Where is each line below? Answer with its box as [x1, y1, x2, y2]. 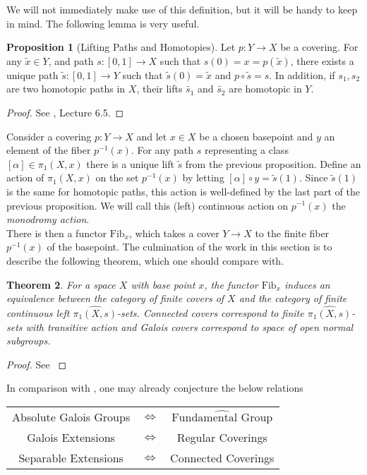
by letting [182, 170, 224, 185]
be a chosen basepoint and [199, 128, 313, 143]
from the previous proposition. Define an [185, 156, 361, 171]
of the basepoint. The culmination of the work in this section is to [47, 239, 332, 254]
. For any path [131, 143, 194, 157]
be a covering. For [280, 40, 359, 54]
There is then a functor [6, 225, 107, 240]
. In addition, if [269, 67, 335, 82]
